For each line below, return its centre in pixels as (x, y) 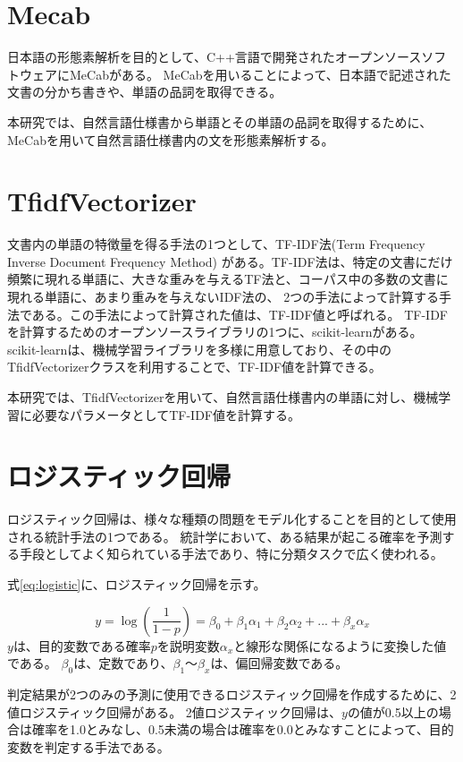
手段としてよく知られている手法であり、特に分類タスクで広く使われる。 (231, 554)
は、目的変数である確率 (82, 645)
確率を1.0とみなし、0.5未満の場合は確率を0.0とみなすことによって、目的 (243, 729)
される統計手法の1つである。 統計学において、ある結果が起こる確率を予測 (225, 536)
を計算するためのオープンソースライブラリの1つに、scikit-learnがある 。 (215, 332)
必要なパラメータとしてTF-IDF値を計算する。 (166, 414)
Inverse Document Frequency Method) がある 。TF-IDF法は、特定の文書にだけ (230, 261)
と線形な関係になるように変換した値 (340, 645)
